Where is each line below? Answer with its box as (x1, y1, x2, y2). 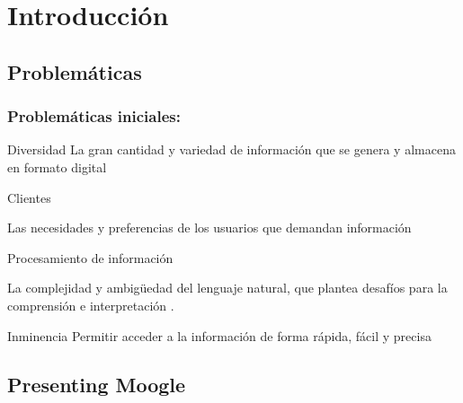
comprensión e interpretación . (7, 295, 174, 314)
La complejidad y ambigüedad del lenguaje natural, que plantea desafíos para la (7, 278, 448, 297)
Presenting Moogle (7, 370, 186, 398)
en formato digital (7, 157, 107, 176)
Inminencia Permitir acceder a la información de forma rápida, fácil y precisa (7, 326, 432, 345)
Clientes (7, 188, 51, 206)
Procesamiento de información (7, 248, 174, 267)
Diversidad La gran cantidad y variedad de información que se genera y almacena (7, 140, 456, 159)
